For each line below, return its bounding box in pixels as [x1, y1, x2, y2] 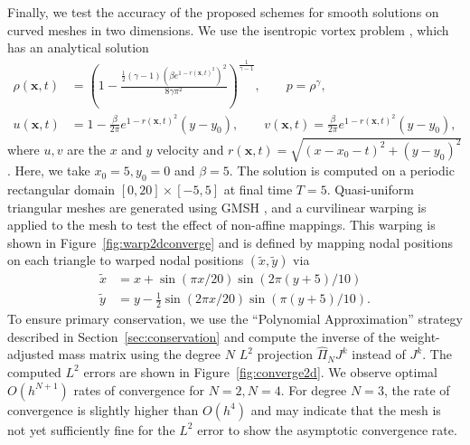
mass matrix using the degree [58, 345, 221, 364]
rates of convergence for [73, 380, 204, 399]
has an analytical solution [7, 38, 149, 57]
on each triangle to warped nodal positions [7, 251, 244, 270]
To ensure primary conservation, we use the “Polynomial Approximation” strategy [7, 308, 463, 327]
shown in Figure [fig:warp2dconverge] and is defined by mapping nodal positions [7, 232, 454, 251]
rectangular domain [7, 179, 116, 198]
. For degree [280, 380, 347, 399]
